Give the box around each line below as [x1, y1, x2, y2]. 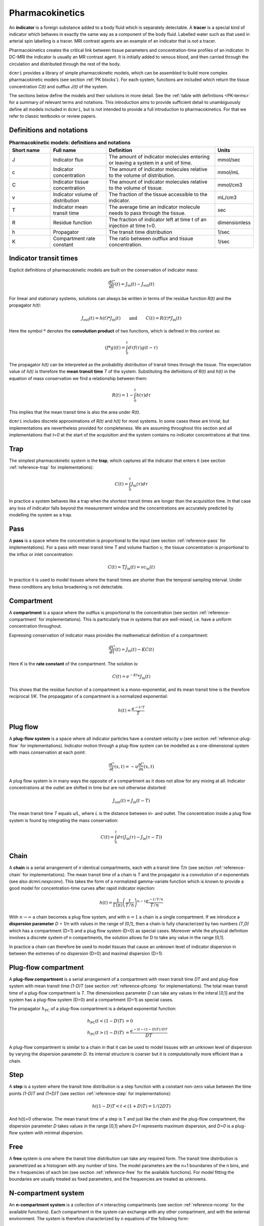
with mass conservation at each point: [9, 749, 86, 755]
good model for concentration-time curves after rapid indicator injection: [9, 885, 155, 891]
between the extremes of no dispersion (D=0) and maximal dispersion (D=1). [9, 950, 164, 956]
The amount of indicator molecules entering [109, 153, 210, 160]
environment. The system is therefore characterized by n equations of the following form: [9, 1215, 189, 1221]
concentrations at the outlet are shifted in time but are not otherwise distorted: [9, 785, 167, 791]
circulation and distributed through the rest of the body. [9, 61, 121, 67]
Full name [53, 147, 76, 153]
